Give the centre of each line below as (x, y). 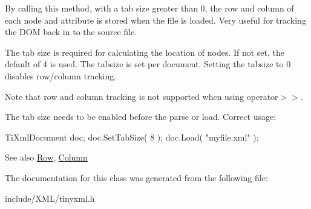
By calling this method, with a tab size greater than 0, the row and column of (149, 8)
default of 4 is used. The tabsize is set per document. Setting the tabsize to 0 (148, 64)
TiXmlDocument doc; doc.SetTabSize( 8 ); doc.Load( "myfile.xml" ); (132, 137)
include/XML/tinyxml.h (50, 198)
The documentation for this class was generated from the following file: (136, 177)
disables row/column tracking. (61, 75)
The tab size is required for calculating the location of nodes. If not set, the (145, 52)
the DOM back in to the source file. (71, 32)
